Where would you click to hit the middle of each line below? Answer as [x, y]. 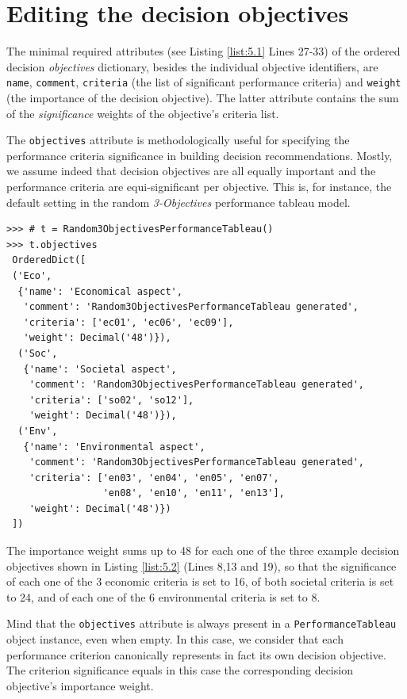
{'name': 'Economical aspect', [100, 291]
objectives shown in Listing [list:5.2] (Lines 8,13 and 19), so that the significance [202, 565]
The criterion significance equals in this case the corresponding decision [180, 670]
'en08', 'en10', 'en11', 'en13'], [194, 493]
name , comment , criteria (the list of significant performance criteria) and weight [204, 82]
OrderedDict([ [49, 260]
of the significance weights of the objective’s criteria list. [143, 113]
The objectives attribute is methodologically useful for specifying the [178, 140]
